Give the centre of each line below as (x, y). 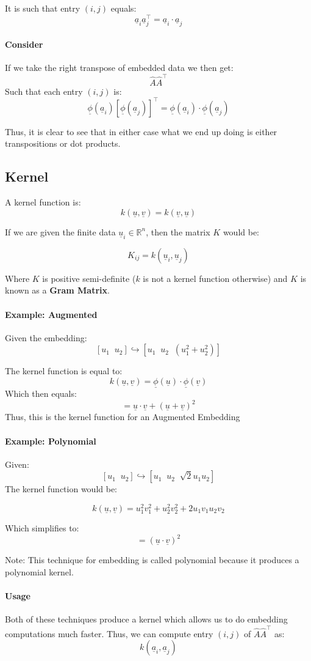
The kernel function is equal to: (64, 371)
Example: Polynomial (51, 441)
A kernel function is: (43, 202)
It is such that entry (43, 8)
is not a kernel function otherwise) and (215, 278)
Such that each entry (44, 91)
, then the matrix (178, 231)
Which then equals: (41, 393)
